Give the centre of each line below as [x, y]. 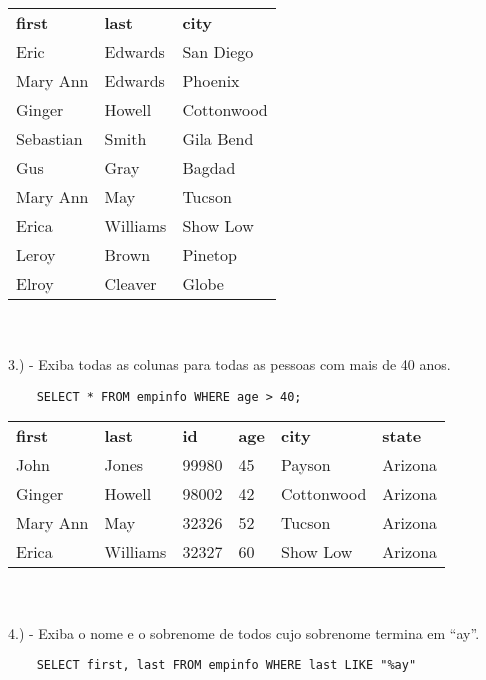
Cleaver [130, 283]
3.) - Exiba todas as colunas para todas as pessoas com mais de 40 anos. [229, 364]
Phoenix [211, 80]
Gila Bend [218, 138]
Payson [305, 465]
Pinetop [209, 254]
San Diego [218, 51]
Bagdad [209, 167]
